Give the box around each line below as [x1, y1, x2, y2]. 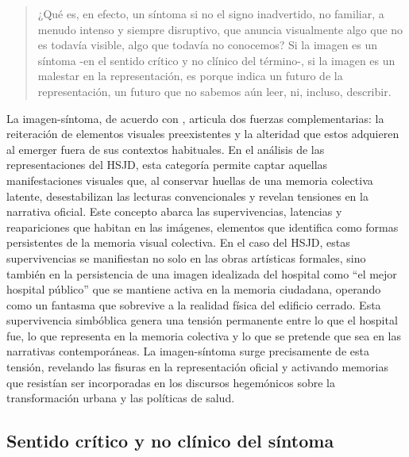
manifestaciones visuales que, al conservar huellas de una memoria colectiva [6, 171, 373, 188]
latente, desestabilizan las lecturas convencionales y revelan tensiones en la [6, 187, 368, 204]
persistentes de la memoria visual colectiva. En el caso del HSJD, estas [6, 234, 350, 251]
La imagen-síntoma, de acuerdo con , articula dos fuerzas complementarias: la [6, 109, 384, 126]
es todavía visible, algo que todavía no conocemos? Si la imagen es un [37, 36, 378, 53]
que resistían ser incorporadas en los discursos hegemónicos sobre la [6, 374, 335, 390]
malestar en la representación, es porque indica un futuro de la [37, 67, 343, 84]
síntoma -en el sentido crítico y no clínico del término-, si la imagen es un [37, 52, 395, 68]
